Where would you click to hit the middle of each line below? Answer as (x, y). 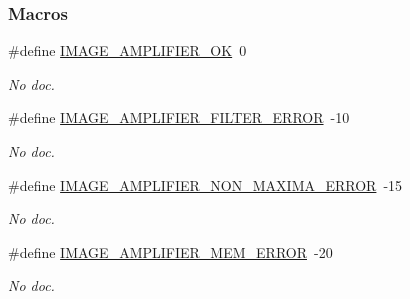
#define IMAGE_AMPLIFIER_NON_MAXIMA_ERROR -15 (205, 184)
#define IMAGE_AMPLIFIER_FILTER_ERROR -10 (179, 117)
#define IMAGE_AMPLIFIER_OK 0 (127, 50)
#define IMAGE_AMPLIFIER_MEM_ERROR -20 (170, 251)
